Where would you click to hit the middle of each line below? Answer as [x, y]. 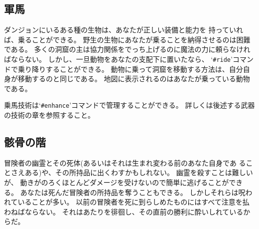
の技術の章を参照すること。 [49, 115]
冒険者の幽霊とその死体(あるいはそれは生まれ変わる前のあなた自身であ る [125, 162]
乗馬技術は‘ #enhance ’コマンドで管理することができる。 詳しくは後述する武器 [129, 105]
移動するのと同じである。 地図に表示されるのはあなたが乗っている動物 [134, 79]
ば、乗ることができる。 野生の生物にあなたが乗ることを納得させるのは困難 [127, 39]
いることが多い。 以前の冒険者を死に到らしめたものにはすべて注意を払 [133, 202]
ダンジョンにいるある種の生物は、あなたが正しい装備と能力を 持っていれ [124, 30]
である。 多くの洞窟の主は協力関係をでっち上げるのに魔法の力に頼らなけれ [127, 49]
